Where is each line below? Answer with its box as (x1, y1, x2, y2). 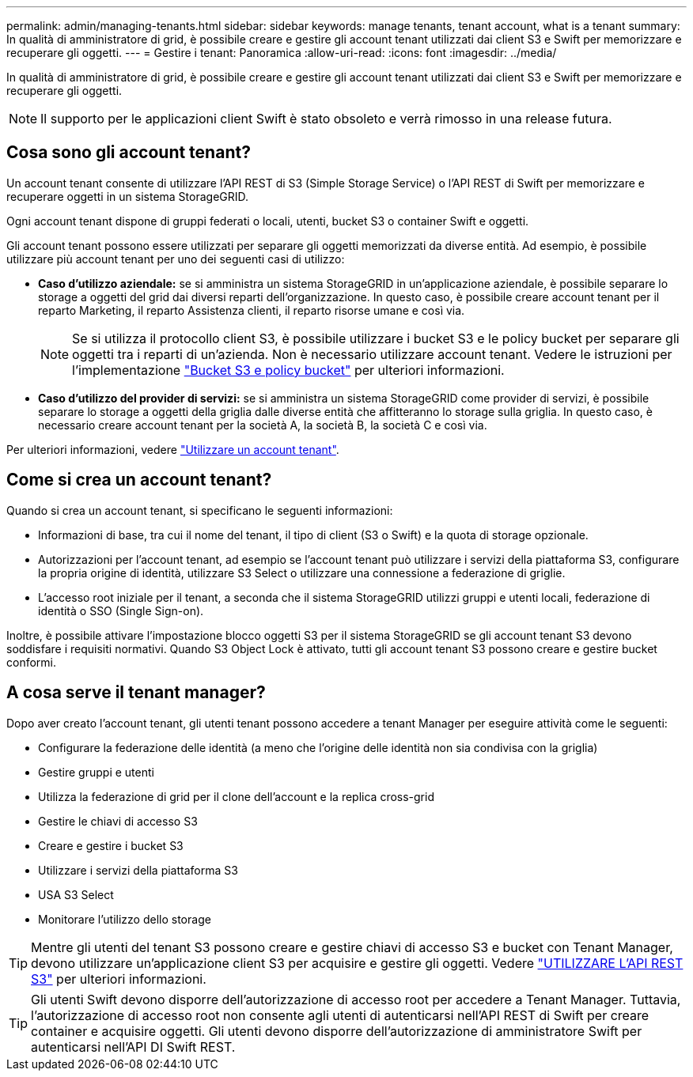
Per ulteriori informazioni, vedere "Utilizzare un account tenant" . (6, 442, 339, 456)
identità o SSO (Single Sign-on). (38, 603, 204, 618)
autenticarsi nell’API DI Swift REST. (31, 1038, 236, 1055)
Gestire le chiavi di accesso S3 (38, 814, 198, 828)
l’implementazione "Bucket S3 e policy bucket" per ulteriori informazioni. (72, 361, 505, 378)
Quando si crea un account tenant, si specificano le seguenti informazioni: (6, 503, 393, 517)
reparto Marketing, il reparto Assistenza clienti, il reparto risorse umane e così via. (38, 303, 465, 317)
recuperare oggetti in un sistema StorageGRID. (6, 189, 249, 203)
